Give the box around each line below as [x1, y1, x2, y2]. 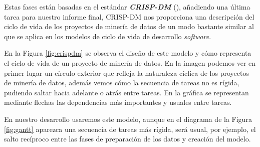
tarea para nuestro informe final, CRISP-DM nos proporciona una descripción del [4, 11, 254, 22]
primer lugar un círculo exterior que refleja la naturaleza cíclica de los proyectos [4, 67, 249, 78]
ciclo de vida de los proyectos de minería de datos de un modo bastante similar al [4, 21, 254, 32]
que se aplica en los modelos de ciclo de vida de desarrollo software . [4, 31, 211, 41]
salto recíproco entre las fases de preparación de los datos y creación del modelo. [4, 133, 251, 144]
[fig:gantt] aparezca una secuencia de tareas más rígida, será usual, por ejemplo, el [4, 123, 256, 134]
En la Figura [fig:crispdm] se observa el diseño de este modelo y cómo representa [4, 48, 251, 58]
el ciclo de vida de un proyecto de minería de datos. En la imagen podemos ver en [4, 57, 256, 68]
